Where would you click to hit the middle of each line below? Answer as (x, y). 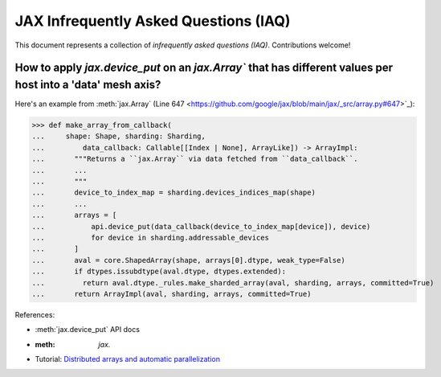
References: (35, 314)
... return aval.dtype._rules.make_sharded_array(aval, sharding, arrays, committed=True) (233, 283)
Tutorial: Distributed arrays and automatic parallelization (128, 359)
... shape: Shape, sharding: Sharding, (119, 136)
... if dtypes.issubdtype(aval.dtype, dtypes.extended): (159, 272)
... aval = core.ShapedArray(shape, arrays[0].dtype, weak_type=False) (188, 260)
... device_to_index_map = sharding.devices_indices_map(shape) (174, 193)
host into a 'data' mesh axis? (88, 84)
